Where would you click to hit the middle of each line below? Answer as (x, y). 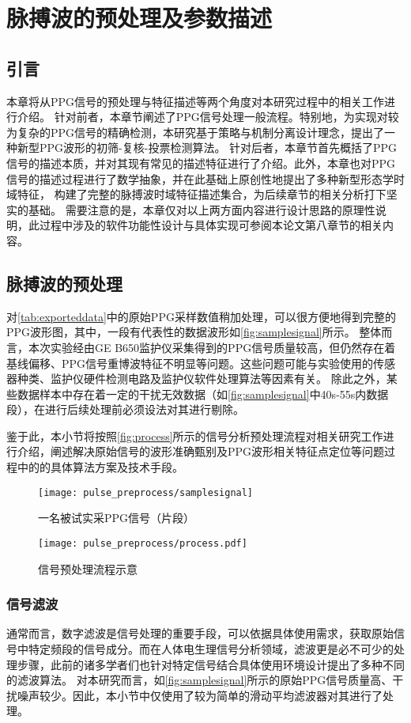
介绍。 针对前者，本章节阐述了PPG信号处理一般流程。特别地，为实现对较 (208, 117)
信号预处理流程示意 (88, 568)
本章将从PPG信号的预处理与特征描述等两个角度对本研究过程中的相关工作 (196, 101)
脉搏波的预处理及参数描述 (140, 18)
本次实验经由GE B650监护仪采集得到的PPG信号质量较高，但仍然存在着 (212, 347)
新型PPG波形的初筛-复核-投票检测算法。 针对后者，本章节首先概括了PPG (207, 148)
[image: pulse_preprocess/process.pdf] (143, 543)
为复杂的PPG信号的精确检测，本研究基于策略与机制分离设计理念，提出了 (196, 132)
